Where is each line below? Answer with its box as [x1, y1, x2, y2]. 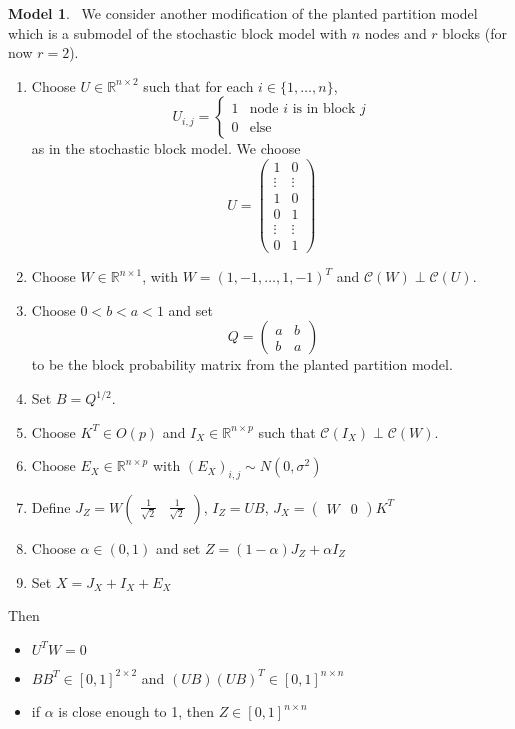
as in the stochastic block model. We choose [31, 138, 301, 159]
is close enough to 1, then [58, 701, 214, 722]
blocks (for [442, 22, 507, 43]
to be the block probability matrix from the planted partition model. [31, 354, 453, 375]
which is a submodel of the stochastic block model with [8, 22, 348, 43]
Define [31, 496, 71, 517]
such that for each [143, 75, 254, 96]
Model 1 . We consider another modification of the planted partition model [8, 3, 478, 23]
